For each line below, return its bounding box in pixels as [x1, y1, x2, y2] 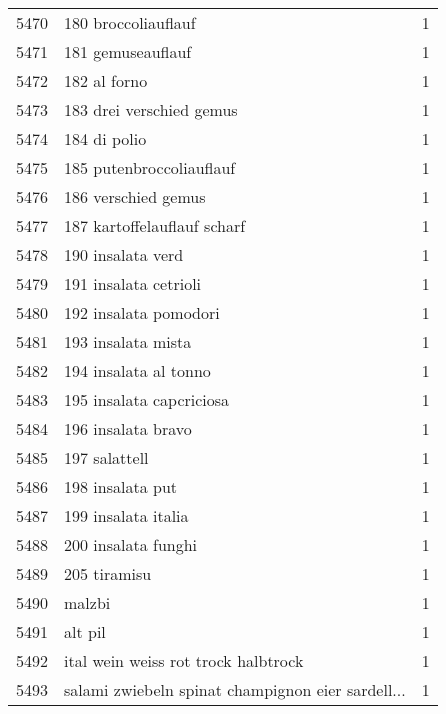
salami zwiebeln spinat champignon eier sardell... [64, 678, 406, 701]
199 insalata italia [64, 504, 189, 527]
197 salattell [64, 446, 149, 469]
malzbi [64, 591, 111, 614]
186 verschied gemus [64, 185, 206, 208]
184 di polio [64, 127, 147, 150]
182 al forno [64, 69, 148, 92]
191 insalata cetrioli [64, 272, 202, 295]
